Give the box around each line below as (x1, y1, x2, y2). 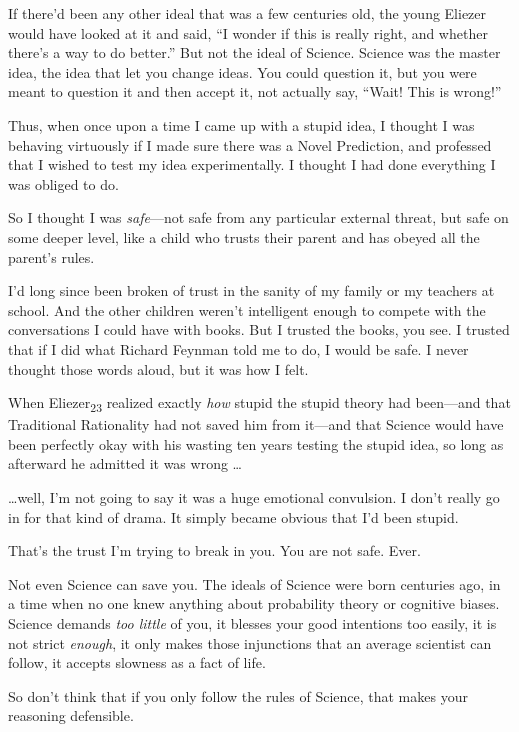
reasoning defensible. (8, 705, 134, 726)
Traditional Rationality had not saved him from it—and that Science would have (8, 414, 504, 435)
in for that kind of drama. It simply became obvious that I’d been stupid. (8, 506, 459, 527)
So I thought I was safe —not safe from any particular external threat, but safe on (8, 207, 509, 228)
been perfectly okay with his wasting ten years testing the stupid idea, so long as (8, 433, 504, 454)
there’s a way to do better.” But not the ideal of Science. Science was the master (8, 42, 501, 63)
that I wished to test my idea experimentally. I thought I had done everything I (8, 154, 496, 175)
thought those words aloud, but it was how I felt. (8, 358, 309, 379)
